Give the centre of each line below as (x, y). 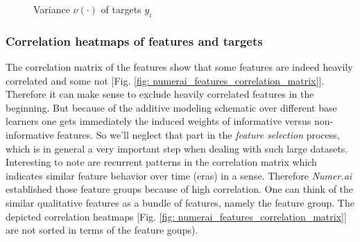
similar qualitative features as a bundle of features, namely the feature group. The (180, 202)
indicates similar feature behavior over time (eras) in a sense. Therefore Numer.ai (179, 175)
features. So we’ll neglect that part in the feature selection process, (198, 134)
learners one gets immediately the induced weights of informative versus (158, 121)
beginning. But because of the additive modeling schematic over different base (171, 107)
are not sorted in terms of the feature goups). (102, 230)
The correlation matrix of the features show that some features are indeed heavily (179, 67)
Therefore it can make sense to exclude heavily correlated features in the (160, 94)
